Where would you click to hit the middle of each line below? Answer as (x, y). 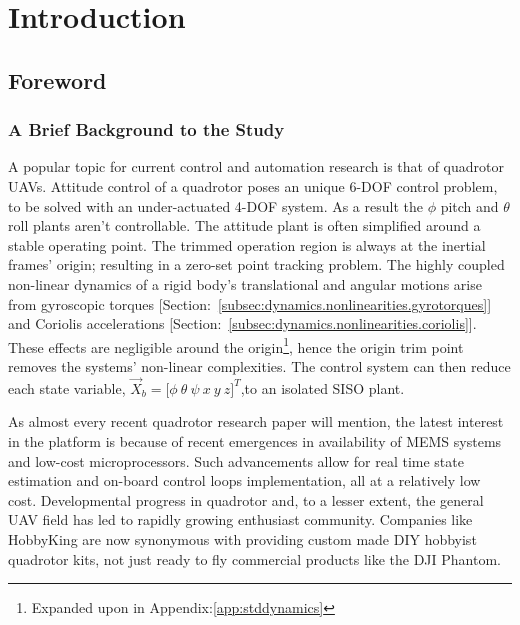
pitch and (469, 205)
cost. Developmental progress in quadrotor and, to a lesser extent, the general (246, 499)
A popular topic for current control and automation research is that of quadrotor (256, 166)
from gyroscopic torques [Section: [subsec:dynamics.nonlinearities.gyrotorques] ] (250, 303)
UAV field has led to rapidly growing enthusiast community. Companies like (240, 519)
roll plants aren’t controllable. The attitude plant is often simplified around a (244, 225)
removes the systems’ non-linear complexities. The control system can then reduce (259, 365)
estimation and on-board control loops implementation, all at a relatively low (244, 480)
